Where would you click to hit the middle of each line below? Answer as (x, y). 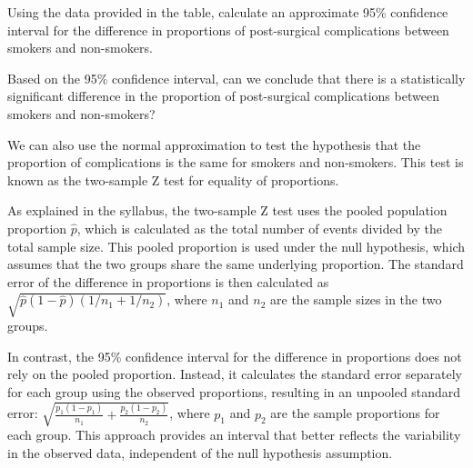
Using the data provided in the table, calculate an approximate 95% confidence (228, 12)
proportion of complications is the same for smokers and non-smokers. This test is (236, 162)
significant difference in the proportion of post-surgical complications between (223, 96)
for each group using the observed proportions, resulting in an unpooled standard (234, 391)
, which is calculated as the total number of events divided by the (259, 228)
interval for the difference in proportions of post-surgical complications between (228, 30)
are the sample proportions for (355, 413)
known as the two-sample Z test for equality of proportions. (173, 179)
